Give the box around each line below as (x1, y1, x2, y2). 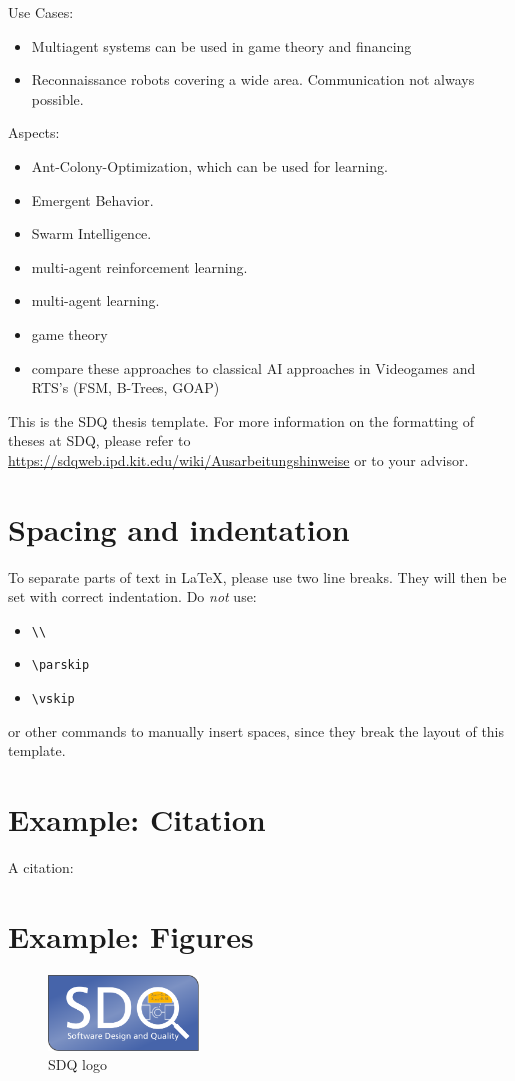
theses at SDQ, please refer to (8, 430, 191, 451)
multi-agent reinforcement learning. (31, 256, 248, 277)
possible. (31, 88, 84, 109)
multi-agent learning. (31, 290, 160, 311)
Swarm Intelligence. (31, 223, 152, 244)
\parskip (31, 658, 90, 673)
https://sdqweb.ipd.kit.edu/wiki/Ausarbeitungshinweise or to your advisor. (8, 449, 469, 470)
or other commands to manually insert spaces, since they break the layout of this (8, 720, 505, 741)
